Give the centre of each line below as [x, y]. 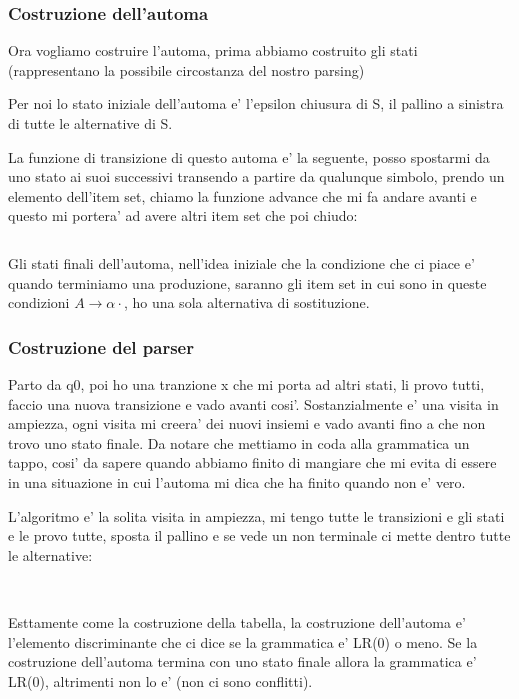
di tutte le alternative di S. [90, 123]
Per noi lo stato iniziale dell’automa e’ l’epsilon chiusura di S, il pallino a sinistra [256, 103]
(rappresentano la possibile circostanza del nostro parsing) [186, 69]
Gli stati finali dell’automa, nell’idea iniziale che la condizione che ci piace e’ [241, 262]
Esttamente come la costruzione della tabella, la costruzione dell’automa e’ [237, 621]
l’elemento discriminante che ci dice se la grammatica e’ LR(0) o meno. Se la [243, 641]
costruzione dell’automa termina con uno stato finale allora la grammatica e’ [242, 661]
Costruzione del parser [101, 346]
